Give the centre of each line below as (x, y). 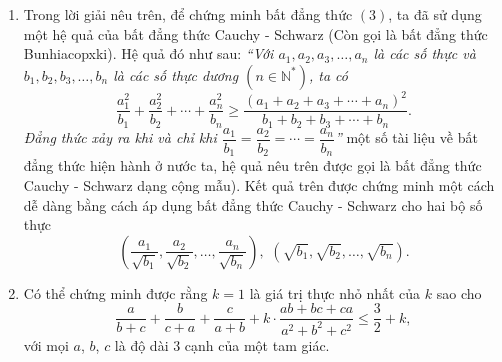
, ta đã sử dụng (435, 14)
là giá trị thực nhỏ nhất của (335, 292)
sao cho (459, 292)
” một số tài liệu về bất (406, 137)
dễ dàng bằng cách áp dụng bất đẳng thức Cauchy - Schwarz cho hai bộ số (253, 204)
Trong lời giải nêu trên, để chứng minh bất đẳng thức (188, 14)
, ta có (328, 74)
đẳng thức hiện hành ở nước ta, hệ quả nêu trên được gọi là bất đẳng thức (252, 165)
